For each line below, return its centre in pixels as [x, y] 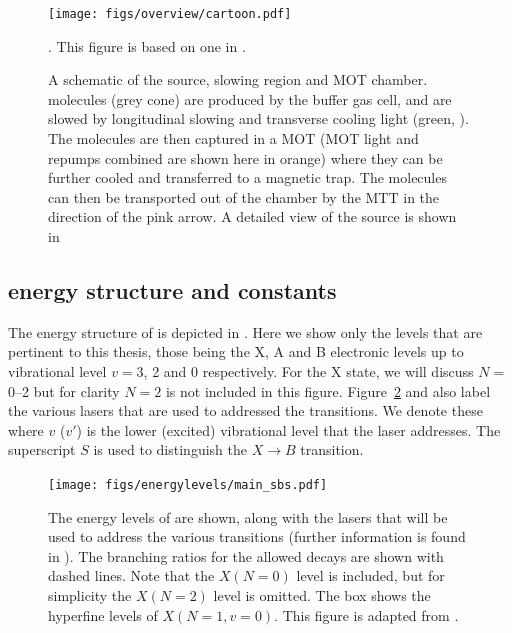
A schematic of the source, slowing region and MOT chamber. [238, 79]
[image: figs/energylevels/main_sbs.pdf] [188, 484]
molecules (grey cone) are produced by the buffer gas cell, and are [250, 98]
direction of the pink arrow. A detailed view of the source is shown [252, 216]
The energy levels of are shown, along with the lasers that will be [248, 516]
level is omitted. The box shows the [322, 594]
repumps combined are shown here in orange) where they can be [245, 157]
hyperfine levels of [103, 614]
